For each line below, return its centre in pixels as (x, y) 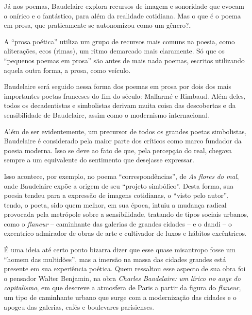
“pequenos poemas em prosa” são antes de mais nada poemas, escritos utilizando (124, 60)
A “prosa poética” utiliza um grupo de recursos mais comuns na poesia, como (119, 41)
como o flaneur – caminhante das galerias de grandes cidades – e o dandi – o (118, 223)
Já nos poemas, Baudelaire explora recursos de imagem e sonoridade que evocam (124, 6)
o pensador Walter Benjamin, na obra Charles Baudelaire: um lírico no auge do (122, 278)
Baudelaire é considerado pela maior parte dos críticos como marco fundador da (123, 141)
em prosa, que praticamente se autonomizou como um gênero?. (97, 25)
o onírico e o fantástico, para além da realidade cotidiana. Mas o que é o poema (122, 15)
